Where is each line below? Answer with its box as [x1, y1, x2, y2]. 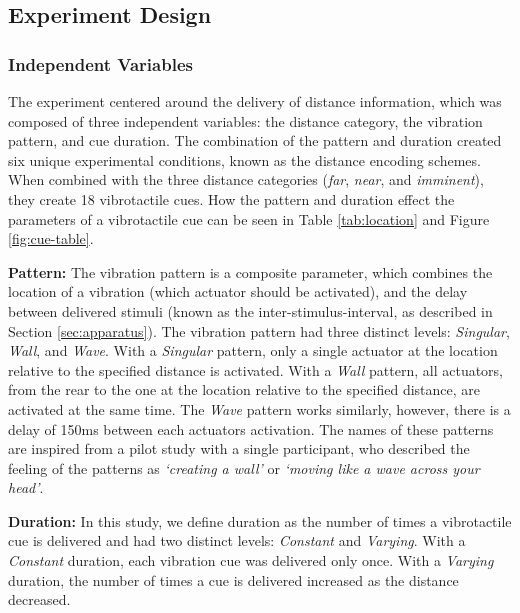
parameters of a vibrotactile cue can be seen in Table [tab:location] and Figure [8, 208, 490, 229]
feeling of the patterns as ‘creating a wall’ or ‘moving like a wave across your [8, 457, 480, 478]
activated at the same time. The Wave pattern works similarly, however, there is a [8, 398, 511, 419]
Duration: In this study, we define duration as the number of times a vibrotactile [8, 510, 512, 531]
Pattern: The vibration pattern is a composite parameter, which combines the [8, 261, 493, 282]
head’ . [8, 477, 44, 498]
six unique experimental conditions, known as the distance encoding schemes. [8, 149, 481, 170]
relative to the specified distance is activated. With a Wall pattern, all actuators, [8, 359, 504, 380]
